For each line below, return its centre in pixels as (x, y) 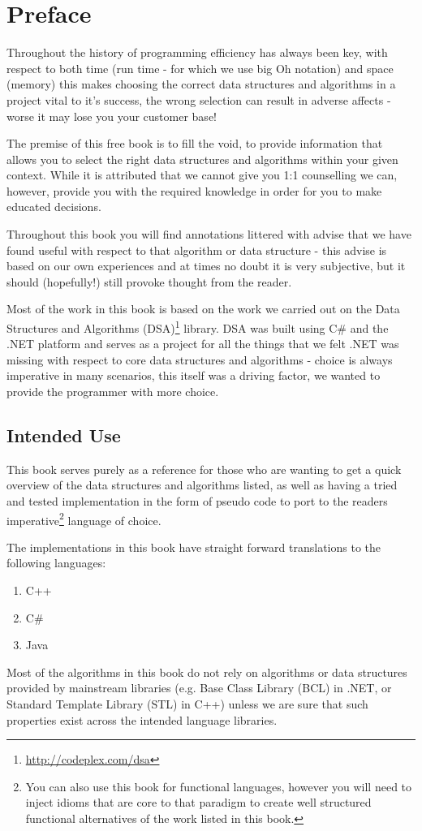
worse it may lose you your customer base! (112, 116)
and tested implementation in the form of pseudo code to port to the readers (197, 501)
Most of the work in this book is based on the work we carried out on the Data (203, 309)
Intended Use (64, 435)
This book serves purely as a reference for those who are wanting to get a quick (204, 469)
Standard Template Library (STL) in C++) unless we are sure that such (187, 704)
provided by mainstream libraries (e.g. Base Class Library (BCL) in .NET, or (199, 688)
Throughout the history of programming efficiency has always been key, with (197, 52)
